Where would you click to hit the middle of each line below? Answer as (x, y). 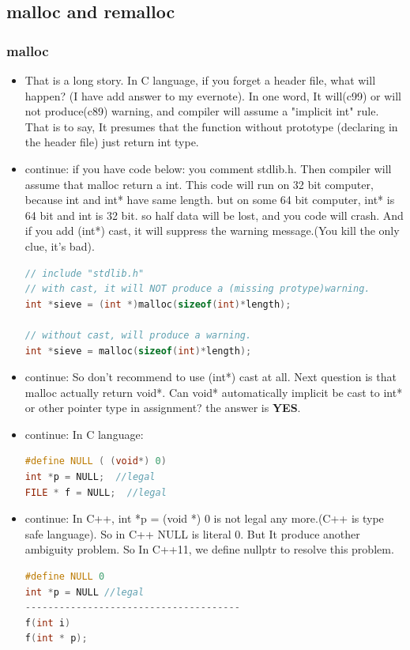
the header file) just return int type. (112, 142)
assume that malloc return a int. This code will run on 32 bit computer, (199, 184)
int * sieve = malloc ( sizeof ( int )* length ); (138, 351)
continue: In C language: (84, 434)
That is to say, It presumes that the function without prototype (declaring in (211, 126)
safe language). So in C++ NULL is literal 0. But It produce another (192, 533)
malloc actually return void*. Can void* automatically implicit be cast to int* (214, 392)
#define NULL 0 (65, 577)
